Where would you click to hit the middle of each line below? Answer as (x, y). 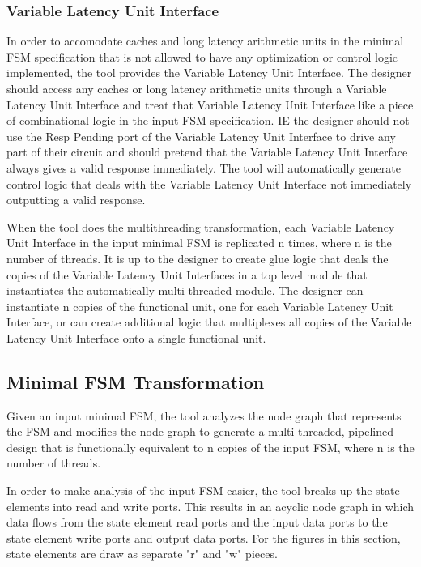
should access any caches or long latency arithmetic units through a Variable (197, 88)
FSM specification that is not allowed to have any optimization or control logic (202, 56)
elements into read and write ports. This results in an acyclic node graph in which (210, 506)
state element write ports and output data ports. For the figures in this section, (204, 537)
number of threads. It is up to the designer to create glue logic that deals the (198, 258)
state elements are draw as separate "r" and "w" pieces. (142, 554)
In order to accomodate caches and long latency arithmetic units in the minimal (205, 41)
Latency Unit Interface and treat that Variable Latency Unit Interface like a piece (210, 104)
